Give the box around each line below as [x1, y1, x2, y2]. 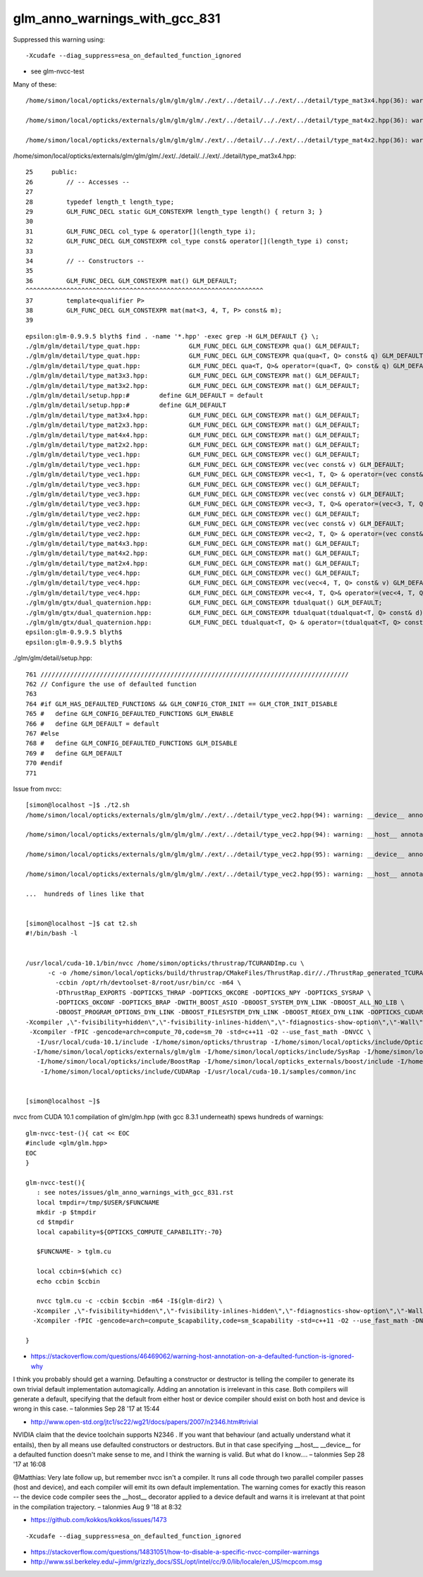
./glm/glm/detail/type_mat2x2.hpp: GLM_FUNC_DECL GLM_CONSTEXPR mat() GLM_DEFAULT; [25, 441, 360, 449]
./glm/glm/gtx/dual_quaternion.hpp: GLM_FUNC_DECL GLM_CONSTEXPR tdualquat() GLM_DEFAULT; [25, 599, 383, 607]
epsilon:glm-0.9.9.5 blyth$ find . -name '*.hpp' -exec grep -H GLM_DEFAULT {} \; [25, 332, 319, 340]
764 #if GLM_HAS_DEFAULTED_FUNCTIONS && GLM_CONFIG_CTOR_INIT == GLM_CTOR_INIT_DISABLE [25, 700, 338, 708]
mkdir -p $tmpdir [36, 1208, 97, 1216]
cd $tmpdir [36, 1218, 74, 1226]
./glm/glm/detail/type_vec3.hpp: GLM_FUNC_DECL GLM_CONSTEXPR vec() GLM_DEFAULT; [25, 480, 360, 488]
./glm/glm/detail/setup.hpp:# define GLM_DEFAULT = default [25, 391, 264, 400]
